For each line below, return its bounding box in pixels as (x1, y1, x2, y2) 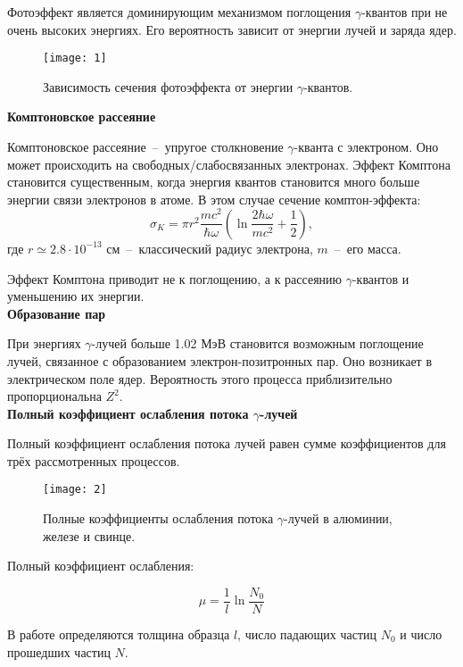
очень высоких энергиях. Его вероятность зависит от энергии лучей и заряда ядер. (7, 20, 457, 38)
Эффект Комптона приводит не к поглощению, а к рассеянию (7, 269, 343, 288)
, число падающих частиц (237, 624, 377, 643)
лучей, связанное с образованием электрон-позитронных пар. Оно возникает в (7, 351, 432, 370)
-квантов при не (361, 3, 448, 21)
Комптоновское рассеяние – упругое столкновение (7, 138, 284, 156)
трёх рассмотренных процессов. (7, 451, 180, 470)
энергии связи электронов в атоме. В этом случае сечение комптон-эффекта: (7, 189, 421, 208)
